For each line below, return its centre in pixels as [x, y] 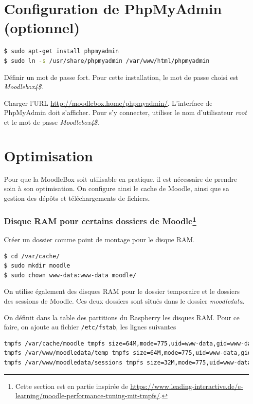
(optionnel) [42, 28]
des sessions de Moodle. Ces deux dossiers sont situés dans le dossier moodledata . [124, 301]
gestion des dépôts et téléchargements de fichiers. [77, 198]
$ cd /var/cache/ [32, 256]
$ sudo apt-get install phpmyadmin [62, 51]
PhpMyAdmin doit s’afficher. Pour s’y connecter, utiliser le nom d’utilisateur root [126, 112]
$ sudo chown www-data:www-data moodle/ [70, 275]
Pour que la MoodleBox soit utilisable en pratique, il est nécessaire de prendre [120, 179]
